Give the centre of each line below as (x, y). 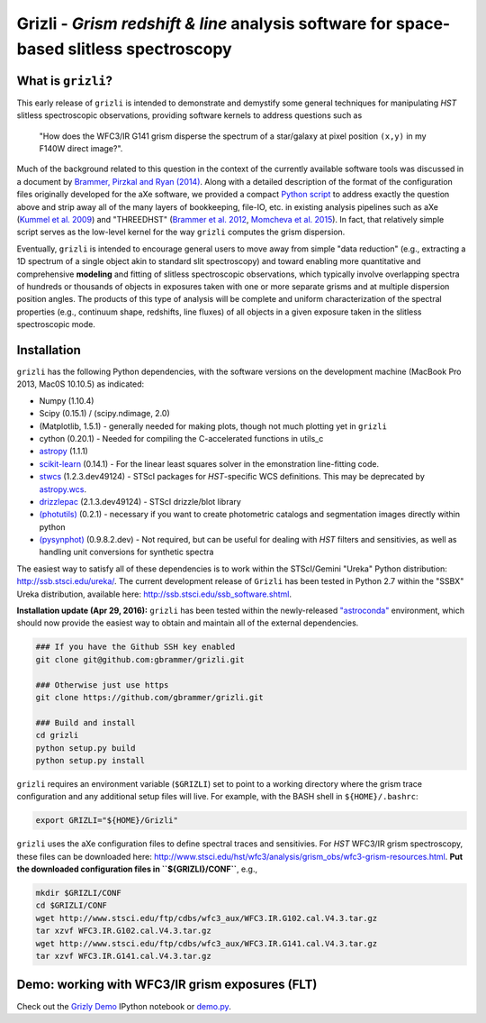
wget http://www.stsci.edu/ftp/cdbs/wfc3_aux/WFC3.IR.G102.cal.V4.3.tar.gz (207, 918)
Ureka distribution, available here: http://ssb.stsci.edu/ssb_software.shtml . (154, 594)
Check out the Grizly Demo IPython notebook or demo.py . (124, 1006)
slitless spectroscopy (150, 49)
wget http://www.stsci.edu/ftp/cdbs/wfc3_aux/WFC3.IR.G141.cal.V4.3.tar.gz (207, 943)
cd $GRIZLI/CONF (72, 905)
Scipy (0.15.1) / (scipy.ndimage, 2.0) (104, 414)
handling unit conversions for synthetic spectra (126, 552)
